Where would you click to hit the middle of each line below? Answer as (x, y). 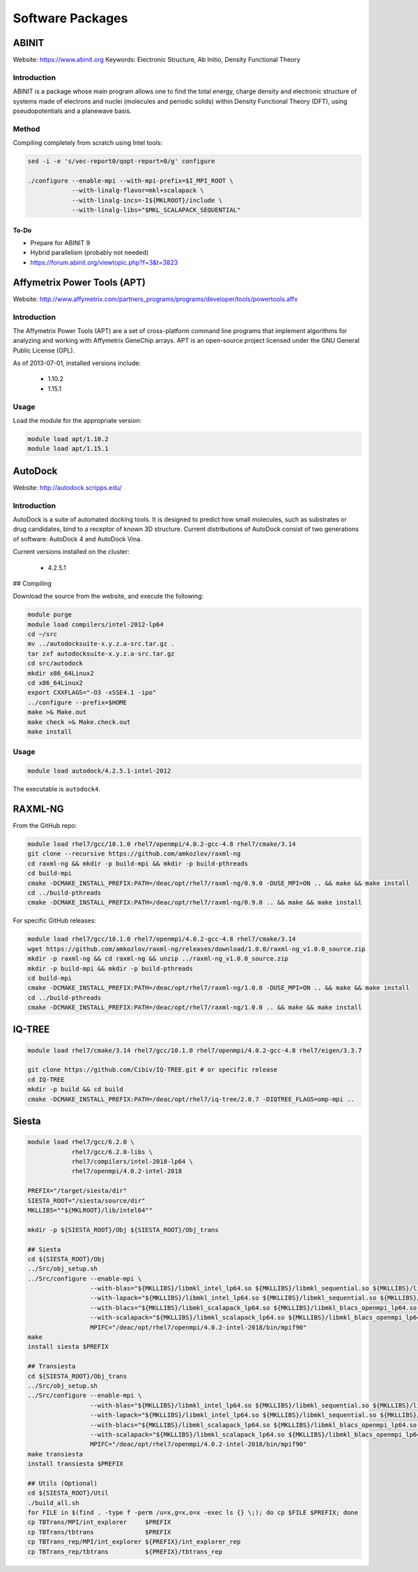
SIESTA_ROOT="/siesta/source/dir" (86, 1201)
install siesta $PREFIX (68, 1347)
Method (26, 129)
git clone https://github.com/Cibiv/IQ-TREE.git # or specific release (153, 1070)
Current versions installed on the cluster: (71, 552)
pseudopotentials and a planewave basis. (72, 111)
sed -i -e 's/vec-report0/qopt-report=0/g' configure (121, 161)
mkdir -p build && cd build (75, 1089)
